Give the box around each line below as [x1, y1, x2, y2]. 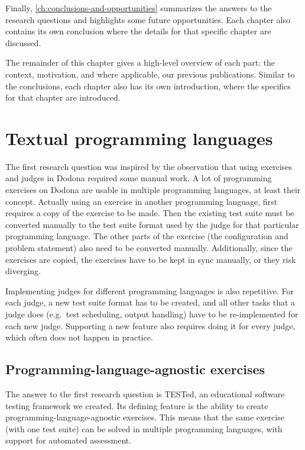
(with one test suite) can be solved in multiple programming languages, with [5, 422, 283, 435]
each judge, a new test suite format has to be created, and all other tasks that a [5, 296, 296, 308]
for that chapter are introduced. [5, 91, 121, 104]
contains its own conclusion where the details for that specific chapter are [5, 25, 271, 37]
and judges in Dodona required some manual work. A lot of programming [5, 172, 272, 184]
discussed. [5, 36, 41, 49]
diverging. [5, 265, 41, 277]
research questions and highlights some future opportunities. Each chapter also [5, 13, 291, 25]
